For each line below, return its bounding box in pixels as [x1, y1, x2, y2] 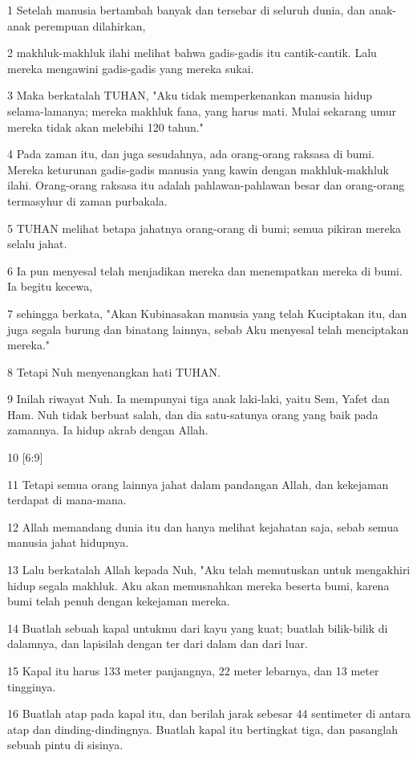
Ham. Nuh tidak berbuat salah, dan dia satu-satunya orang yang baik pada [7, 405, 379, 422]
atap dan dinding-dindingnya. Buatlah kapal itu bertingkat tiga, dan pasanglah [7, 720, 398, 737]
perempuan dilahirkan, [34, 17, 146, 34]
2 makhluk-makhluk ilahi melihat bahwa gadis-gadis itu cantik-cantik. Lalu [7, 44, 377, 61]
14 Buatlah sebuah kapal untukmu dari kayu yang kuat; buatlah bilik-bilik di [7, 619, 388, 636]
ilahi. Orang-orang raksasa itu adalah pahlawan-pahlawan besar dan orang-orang [7, 177, 405, 194]
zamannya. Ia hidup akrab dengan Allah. [7, 422, 208, 438]
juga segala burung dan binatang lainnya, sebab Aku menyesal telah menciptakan [7, 320, 409, 337]
